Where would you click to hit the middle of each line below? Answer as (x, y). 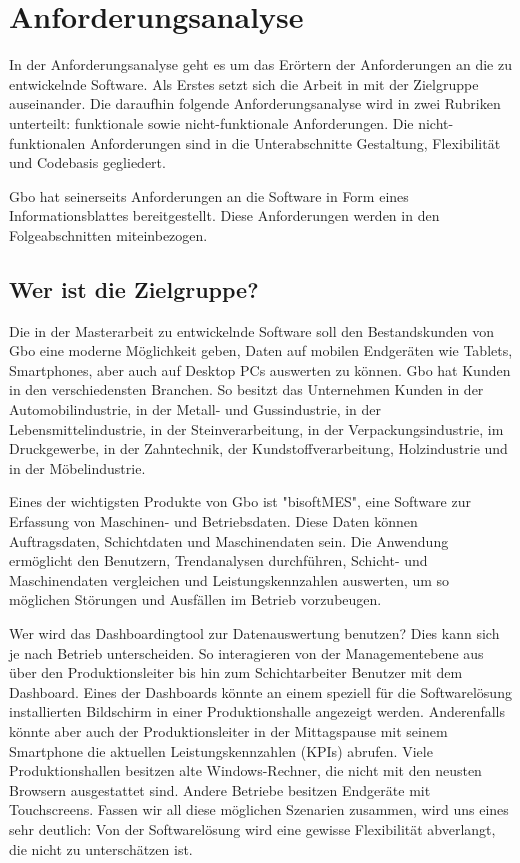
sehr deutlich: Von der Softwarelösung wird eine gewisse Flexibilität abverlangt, (252, 828)
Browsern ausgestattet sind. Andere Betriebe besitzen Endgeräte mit (220, 789)
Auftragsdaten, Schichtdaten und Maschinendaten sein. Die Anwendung (229, 540)
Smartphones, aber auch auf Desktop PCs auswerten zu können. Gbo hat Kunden (260, 369)
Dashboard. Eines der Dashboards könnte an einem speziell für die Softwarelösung (260, 691)
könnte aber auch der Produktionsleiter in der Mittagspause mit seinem (228, 730)
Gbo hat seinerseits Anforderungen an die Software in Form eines (209, 195)
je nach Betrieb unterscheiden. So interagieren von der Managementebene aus (246, 652)
